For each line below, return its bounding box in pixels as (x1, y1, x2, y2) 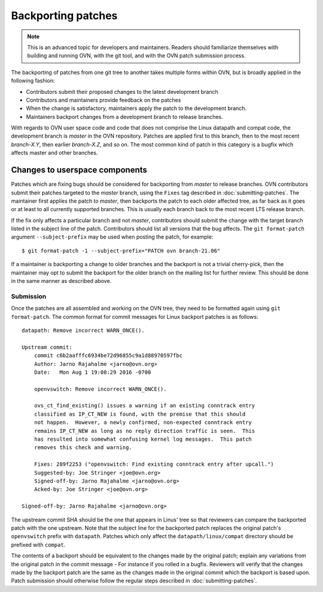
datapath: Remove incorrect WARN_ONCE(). (22, 326, 145, 334)
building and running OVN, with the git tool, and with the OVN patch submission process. (27, 52, 246, 59)
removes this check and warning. (33, 444, 133, 451)
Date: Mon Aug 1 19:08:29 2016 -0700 (33, 368, 151, 376)
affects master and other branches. (11, 149, 98, 157)
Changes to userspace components (11, 165, 148, 175)
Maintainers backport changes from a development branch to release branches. (26, 113, 224, 120)
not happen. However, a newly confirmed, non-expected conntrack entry (33, 419, 252, 426)
